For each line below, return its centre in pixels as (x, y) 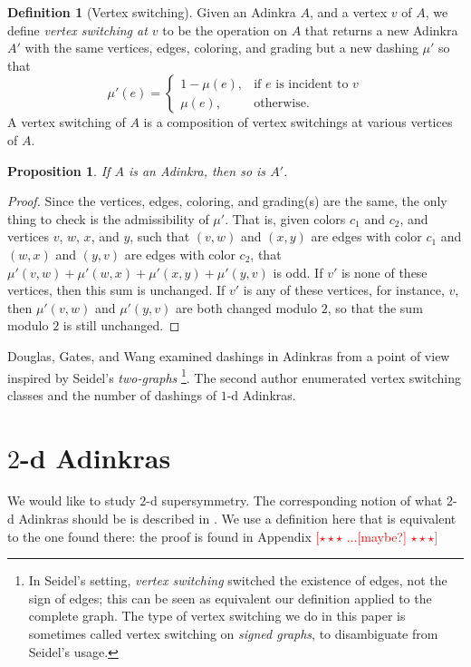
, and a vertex (348, 12)
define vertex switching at (77, 29)
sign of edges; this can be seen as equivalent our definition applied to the (230, 598)
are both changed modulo (247, 307)
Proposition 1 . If (59, 170)
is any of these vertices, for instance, (344, 290)
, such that (160, 236)
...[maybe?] (376, 536)
